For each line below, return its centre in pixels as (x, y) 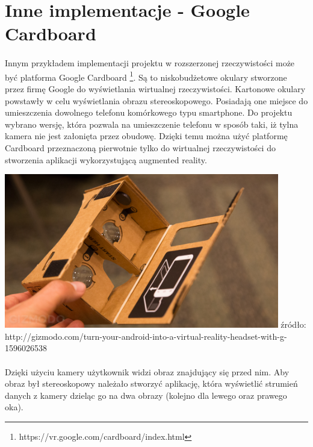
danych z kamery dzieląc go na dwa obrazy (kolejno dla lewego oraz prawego (146, 395)
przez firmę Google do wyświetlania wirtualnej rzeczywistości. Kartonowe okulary (155, 89)
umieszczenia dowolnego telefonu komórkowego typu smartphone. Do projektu (149, 112)
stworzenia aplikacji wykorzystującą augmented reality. (106, 159)
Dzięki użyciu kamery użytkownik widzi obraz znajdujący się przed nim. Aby (147, 371)
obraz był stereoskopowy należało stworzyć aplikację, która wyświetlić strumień (151, 383)
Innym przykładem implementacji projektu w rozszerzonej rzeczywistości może (150, 63)
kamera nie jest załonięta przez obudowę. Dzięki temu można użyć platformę (146, 136)
